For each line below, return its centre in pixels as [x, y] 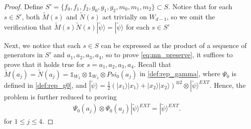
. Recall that [153, 64]
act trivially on [125, 17]
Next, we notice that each [42, 45]
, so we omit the [191, 17]
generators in [23, 55]
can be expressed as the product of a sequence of [174, 45]
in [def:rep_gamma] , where [180, 73]
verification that [28, 26]
